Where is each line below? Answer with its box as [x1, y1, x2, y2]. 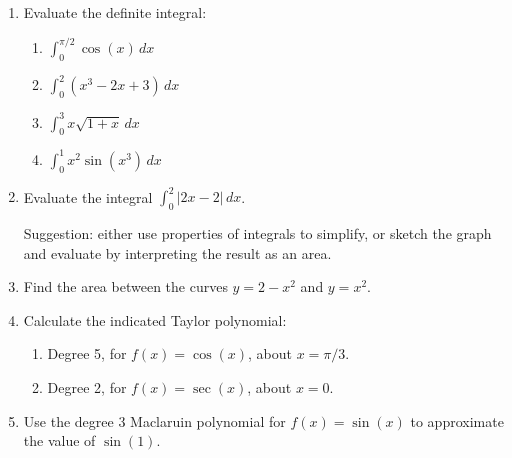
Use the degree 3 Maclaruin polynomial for [23, 410, 286, 431]
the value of [23, 430, 96, 451]
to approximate [410, 410, 504, 431]
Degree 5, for [47, 343, 127, 364]
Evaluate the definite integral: [23, 2, 207, 22]
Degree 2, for [47, 377, 127, 398]
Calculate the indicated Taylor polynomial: [23, 309, 287, 330]
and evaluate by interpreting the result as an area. [23, 242, 332, 263]
